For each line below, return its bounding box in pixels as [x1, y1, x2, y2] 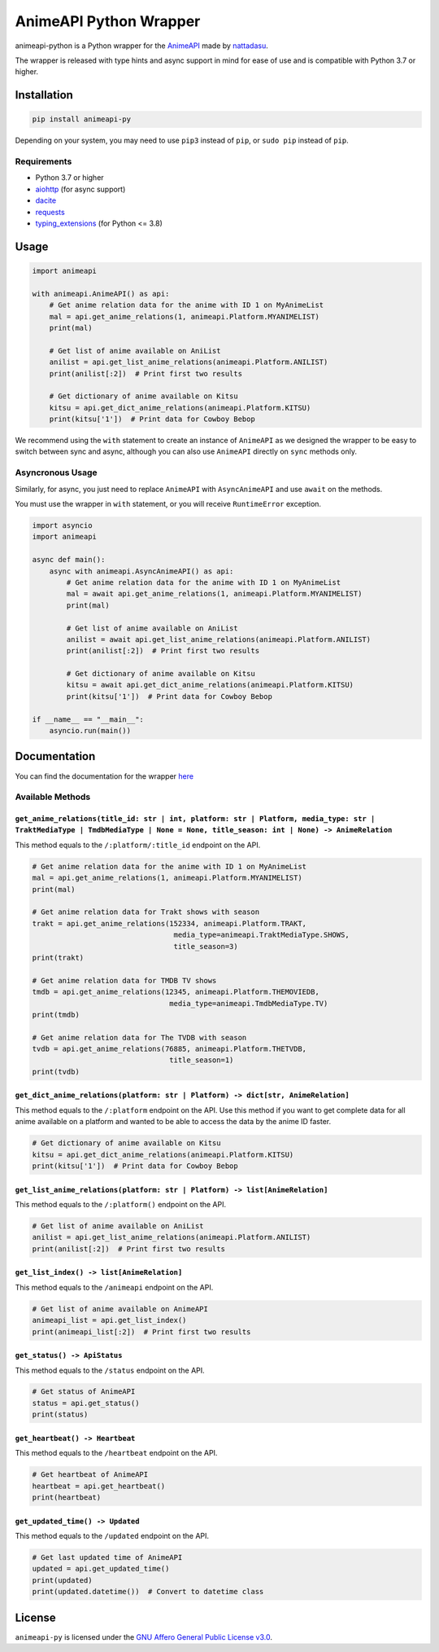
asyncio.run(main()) [49, 726, 132, 736]
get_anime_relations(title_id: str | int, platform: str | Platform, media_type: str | [15, 815, 376, 824]
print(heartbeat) [32, 1493, 102, 1502]
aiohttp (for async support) [35, 184, 126, 194]
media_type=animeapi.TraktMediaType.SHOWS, [173, 930, 350, 940]
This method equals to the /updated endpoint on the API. [15, 1531, 210, 1540]
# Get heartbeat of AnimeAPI [32, 1470, 149, 1479]
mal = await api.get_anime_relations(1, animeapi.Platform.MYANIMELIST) [66, 589, 363, 599]
